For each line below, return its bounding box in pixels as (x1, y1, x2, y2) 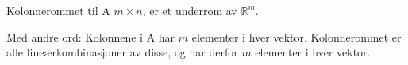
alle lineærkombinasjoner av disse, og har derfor (6, 44, 238, 60)
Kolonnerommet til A (6, 2, 110, 18)
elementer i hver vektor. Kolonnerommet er (191, 28, 402, 45)
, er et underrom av (142, 2, 237, 18)
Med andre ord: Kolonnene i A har (6, 28, 175, 45)
